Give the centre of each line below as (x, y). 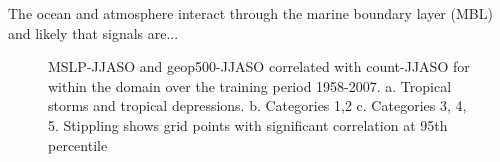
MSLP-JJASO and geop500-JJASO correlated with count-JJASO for (259, 66)
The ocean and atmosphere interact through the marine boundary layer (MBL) (250, 13)
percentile (78, 144)
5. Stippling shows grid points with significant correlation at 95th (248, 124)
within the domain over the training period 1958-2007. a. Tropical (250, 85)
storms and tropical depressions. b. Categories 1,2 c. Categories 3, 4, (257, 105)
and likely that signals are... (93, 32)
